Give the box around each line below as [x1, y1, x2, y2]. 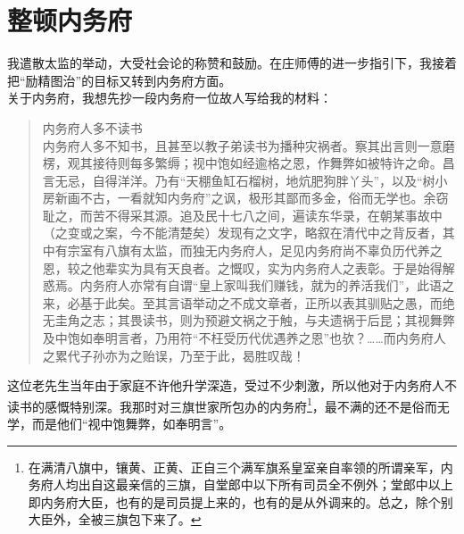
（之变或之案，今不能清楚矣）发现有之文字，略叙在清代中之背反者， [42, 223, 443, 242]
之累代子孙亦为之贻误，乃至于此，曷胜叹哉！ [42, 346, 305, 364]
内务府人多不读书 [42, 118, 143, 137]
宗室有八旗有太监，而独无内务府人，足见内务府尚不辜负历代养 [67, 241, 430, 260]
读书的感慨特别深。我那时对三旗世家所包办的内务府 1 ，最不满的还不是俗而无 [7, 394, 450, 415]
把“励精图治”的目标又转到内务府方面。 [7, 71, 232, 89]
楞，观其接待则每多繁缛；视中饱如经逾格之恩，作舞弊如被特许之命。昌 [42, 154, 455, 172]
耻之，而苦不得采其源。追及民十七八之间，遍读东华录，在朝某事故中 [42, 205, 443, 224]
